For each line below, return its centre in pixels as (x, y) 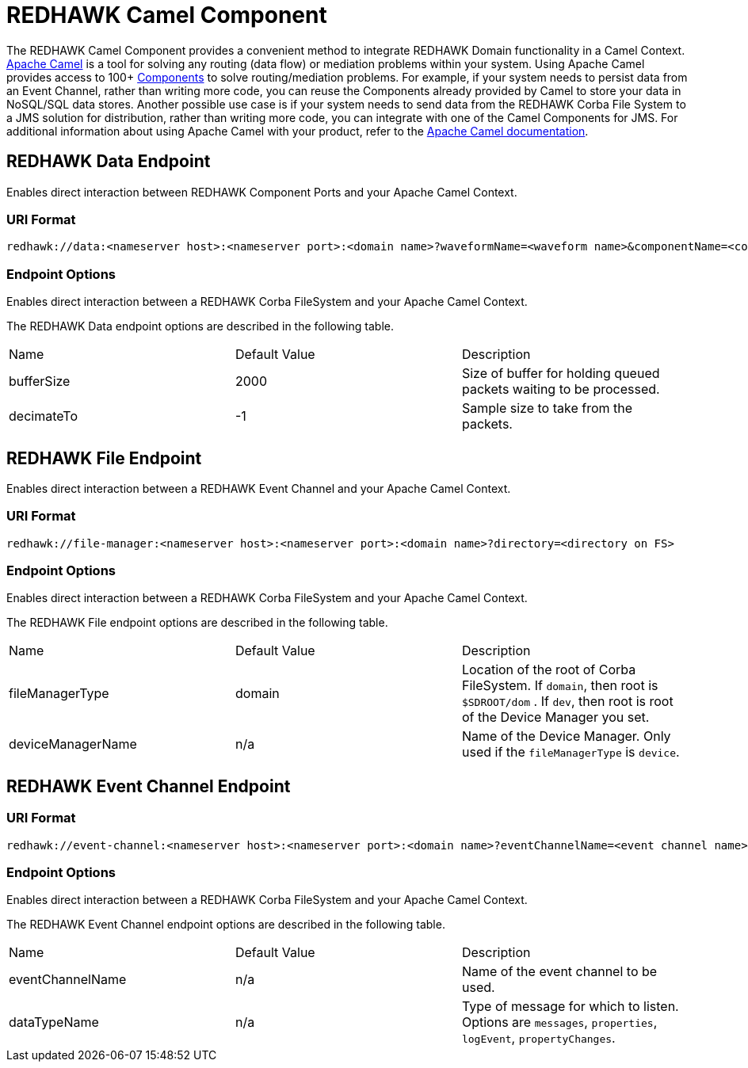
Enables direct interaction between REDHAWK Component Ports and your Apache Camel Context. (262, 192)
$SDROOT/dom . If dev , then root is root (567, 702)
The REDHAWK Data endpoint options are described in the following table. (200, 326)
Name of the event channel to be (559, 972)
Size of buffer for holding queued (561, 374)
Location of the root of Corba (549, 670)
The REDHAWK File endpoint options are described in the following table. (197, 623)
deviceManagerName (73, 744)
